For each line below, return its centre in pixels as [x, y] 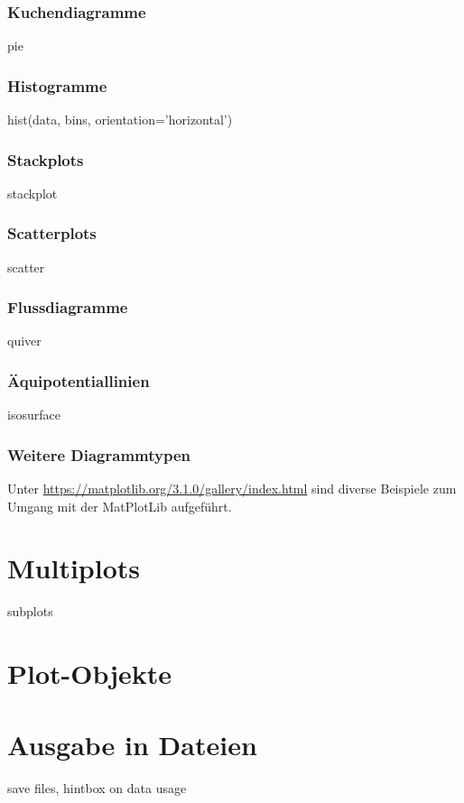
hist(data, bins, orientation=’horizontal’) [120, 120]
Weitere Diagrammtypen [99, 454]
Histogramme [57, 85]
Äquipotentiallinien [79, 380]
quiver [24, 341]
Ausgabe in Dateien [132, 744]
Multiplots [74, 568]
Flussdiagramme [68, 307]
